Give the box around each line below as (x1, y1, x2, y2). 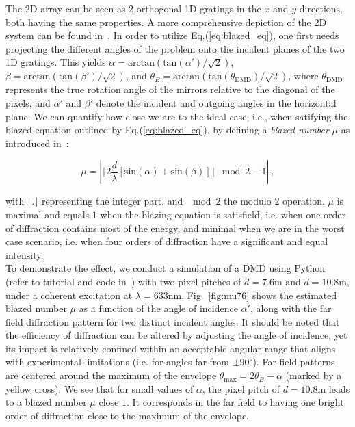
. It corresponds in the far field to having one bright (126, 395, 344, 409)
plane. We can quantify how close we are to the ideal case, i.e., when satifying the (5, 109, 348, 123)
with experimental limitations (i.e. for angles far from (5, 354, 229, 369)
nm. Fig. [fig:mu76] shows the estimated (168, 287, 337, 302)
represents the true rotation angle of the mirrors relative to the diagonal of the (5, 82, 335, 96)
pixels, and (5, 95, 51, 109)
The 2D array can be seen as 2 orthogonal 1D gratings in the (5, 1, 261, 15)
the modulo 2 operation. (224, 194, 325, 208)
